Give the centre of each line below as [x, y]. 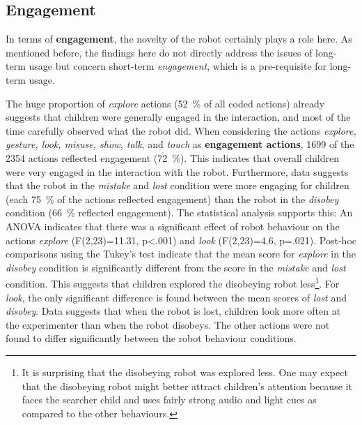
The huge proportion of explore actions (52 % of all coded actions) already [165, 103]
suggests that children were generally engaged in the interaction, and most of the [178, 117]
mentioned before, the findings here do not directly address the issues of [159, 52]
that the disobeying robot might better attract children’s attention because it [187, 386]
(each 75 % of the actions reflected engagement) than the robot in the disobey [172, 199]
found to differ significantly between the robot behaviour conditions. [151, 338]
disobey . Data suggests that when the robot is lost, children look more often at [173, 311]
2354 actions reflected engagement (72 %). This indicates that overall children [173, 157]
